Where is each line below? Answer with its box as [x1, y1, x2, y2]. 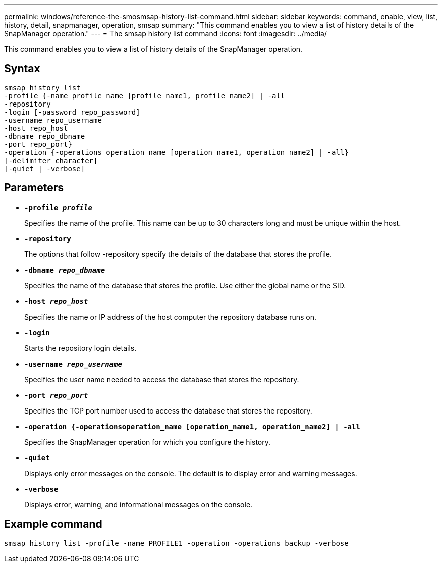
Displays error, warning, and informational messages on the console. [24, 500, 253, 509]
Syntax [4, 62, 40, 75]
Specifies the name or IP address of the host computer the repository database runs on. [24, 312, 317, 321]
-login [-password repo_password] [4, 108, 140, 116]
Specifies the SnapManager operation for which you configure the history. [24, 437, 271, 446]
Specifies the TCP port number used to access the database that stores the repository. [24, 406, 312, 415]
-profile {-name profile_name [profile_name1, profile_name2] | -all [4, 91, 285, 100]
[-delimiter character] [4, 156, 98, 165]
